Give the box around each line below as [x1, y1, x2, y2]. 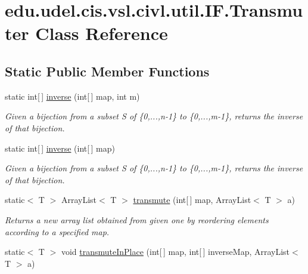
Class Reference [35, 21, 168, 45]
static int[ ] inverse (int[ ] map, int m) [5, 90, 140, 102]
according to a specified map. [5, 225, 110, 238]
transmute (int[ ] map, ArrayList [133, 193, 251, 206]
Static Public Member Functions [5, 61, 210, 80]
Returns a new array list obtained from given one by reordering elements [5, 213, 269, 226]
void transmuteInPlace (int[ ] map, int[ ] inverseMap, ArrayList [61, 245, 290, 258]
